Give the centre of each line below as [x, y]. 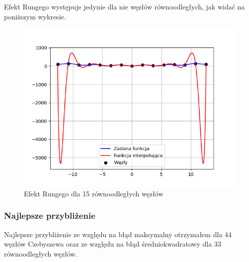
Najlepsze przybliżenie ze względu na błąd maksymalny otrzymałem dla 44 [118, 234]
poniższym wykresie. [35, 16]
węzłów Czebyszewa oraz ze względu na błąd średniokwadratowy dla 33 [113, 244]
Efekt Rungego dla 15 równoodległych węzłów [94, 193]
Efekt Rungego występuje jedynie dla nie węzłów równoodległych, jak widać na [124, 6]
